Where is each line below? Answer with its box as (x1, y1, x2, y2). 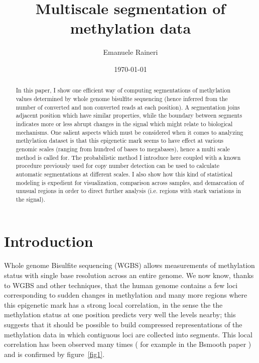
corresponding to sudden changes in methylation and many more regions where (4, 290, 247, 300)
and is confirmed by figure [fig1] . (4, 348, 105, 359)
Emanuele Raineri (103, 47, 158, 57)
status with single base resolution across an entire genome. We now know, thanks (4, 270, 254, 281)
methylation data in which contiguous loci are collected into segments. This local (4, 329, 252, 339)
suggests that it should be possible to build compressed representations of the (4, 319, 242, 329)
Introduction (4, 231, 93, 251)
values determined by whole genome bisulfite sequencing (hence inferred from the (16, 94, 228, 103)
